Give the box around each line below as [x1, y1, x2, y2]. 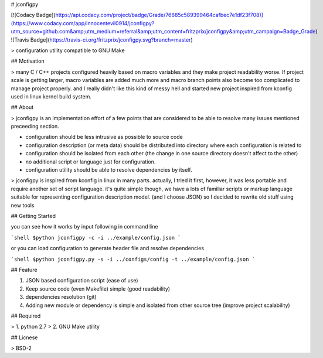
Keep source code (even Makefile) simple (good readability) [25, 285, 170, 292]
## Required [11, 312, 41, 319]
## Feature [11, 266, 38, 273]
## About [11, 104, 34, 111]
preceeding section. [11, 123, 60, 130]
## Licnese [11, 334, 38, 341]
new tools [11, 202, 35, 209]
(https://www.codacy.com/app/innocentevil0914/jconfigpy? [11, 19, 155, 26]
